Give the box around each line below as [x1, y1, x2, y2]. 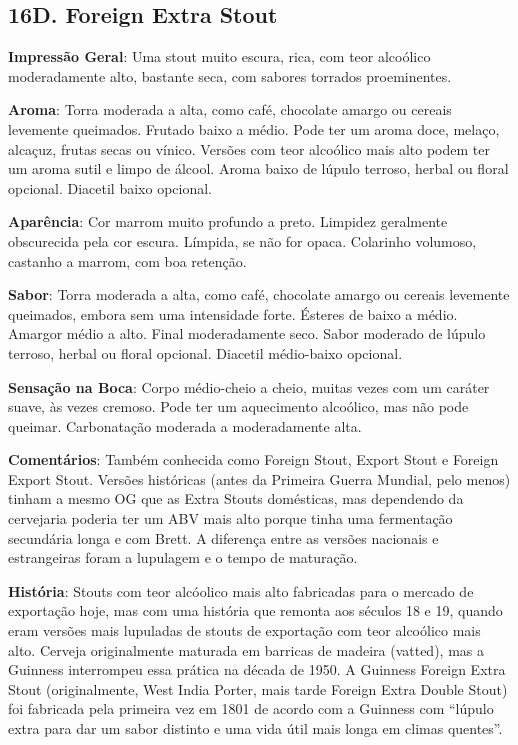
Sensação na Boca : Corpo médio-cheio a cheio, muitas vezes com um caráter [8, 376, 490, 397]
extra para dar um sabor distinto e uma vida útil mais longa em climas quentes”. [8, 718, 503, 739]
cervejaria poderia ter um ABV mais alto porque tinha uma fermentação [8, 508, 453, 529]
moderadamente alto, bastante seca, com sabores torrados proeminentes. [8, 65, 452, 86]
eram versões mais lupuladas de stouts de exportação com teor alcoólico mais [8, 620, 481, 641]
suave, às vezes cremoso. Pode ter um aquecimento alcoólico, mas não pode [8, 396, 469, 417]
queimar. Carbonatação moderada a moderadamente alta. [8, 415, 362, 436]
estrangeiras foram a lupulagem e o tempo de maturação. [8, 547, 358, 568]
